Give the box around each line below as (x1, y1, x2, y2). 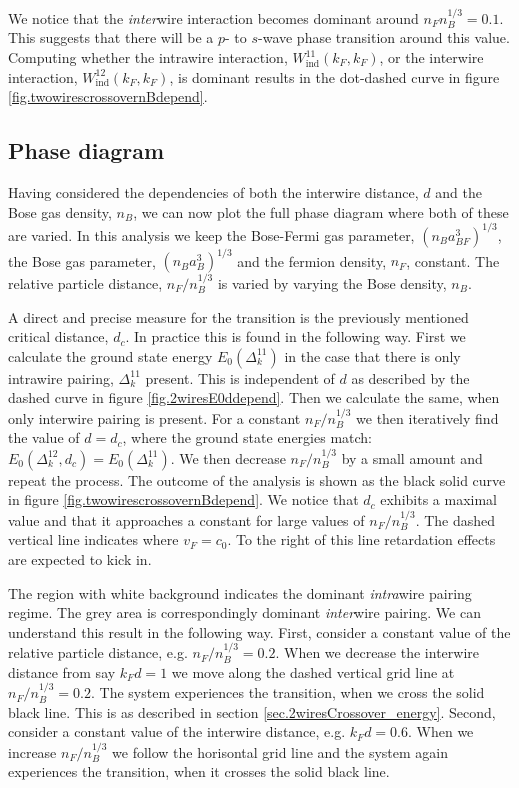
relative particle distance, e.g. (8, 642, 188, 663)
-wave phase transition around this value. (258, 27, 510, 48)
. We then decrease (170, 447, 286, 468)
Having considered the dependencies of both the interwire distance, (8, 181, 419, 202)
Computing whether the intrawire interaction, (8, 47, 288, 67)
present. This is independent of (145, 367, 335, 388)
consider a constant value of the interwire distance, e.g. (8, 721, 346, 742)
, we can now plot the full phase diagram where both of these (133, 201, 509, 222)
